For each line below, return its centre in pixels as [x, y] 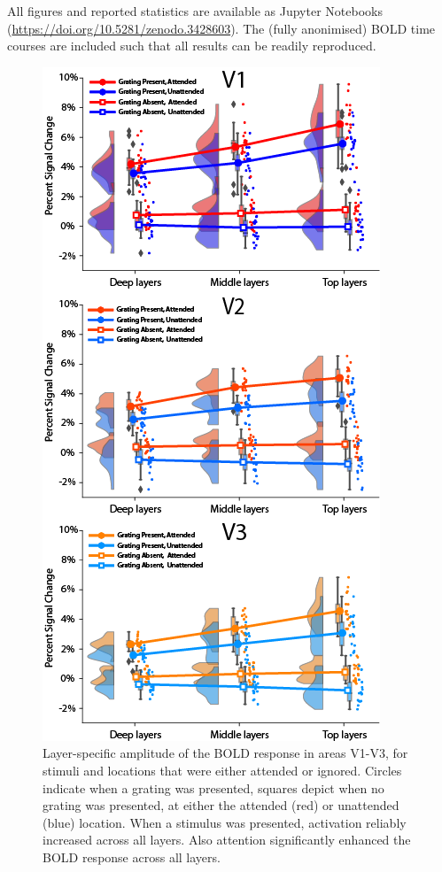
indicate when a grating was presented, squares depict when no [213, 787]
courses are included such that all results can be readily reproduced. [192, 46]
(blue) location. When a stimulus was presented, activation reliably [225, 822]
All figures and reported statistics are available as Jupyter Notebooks [195, 11]
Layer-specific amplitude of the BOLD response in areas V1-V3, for [225, 753]
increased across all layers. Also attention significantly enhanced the [227, 840]
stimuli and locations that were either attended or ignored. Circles [222, 770]
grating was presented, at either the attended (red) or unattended [221, 805]
